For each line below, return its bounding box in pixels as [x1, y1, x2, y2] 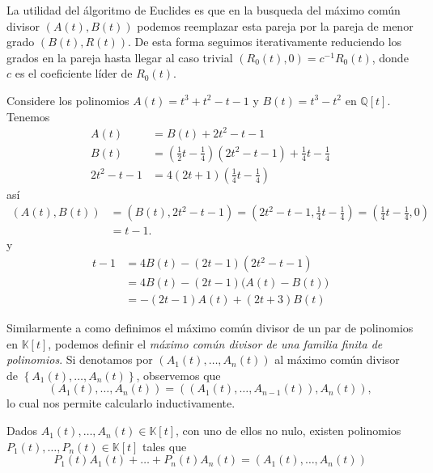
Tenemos [6, 108, 50, 125]
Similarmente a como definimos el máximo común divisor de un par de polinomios [6, 319, 414, 336]
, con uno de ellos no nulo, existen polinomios [176, 422, 401, 439]
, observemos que [136, 366, 221, 383]
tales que [142, 437, 187, 454]
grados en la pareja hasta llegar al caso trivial [6, 49, 233, 65]
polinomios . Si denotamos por [6, 351, 153, 368]
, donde [371, 49, 409, 65]
